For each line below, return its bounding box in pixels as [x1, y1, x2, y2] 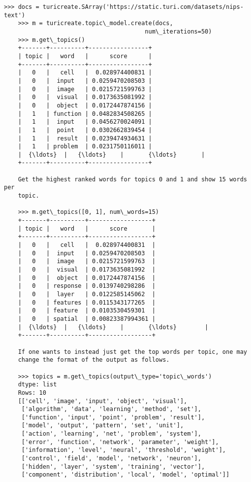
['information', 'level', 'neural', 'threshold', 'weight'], [21, 447, 226, 454]
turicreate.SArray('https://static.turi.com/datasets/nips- [42, 3, 244, 10]
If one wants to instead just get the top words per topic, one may [18, 348, 247, 355]
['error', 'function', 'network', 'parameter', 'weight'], [21, 438, 219, 446]
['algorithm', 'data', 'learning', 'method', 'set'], [21, 406, 201, 413]
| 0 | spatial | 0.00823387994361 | [18, 315, 156, 322]
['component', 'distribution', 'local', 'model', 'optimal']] [21, 471, 230, 479]
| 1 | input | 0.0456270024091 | [18, 118, 152, 126]
